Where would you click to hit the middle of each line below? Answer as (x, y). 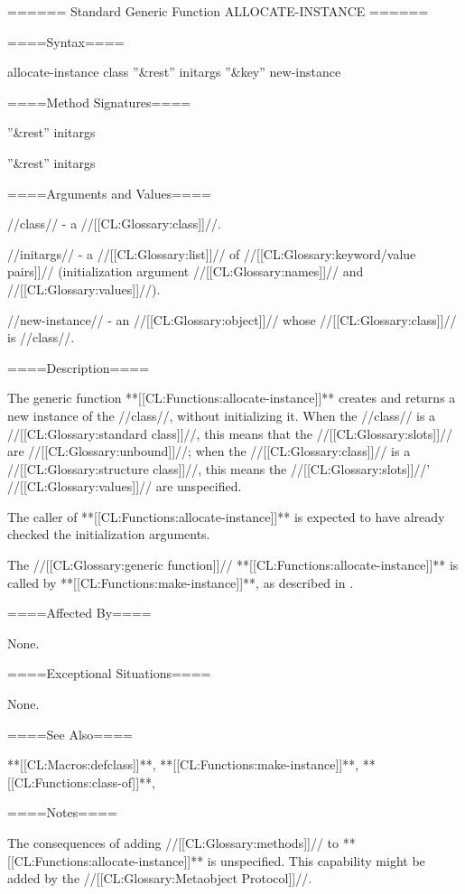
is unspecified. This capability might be (316, 860)
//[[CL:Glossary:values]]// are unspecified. (125, 486)
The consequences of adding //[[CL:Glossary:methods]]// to (173, 843)
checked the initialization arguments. (109, 534)
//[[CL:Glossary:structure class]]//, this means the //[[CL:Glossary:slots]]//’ (219, 468)
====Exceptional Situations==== (109, 673)
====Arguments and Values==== (109, 193)
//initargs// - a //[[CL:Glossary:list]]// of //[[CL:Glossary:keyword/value (212, 253)
